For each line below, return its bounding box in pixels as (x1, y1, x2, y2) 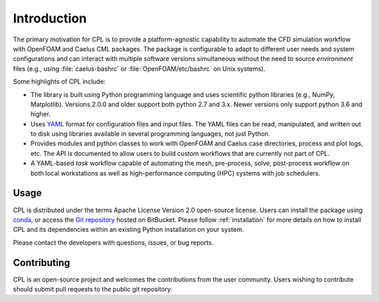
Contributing (13, 256, 70, 268)
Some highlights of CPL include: (13, 77, 106, 86)
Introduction (13, 11, 87, 26)
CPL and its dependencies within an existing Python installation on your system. (13, 225, 244, 234)
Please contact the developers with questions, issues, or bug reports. (13, 238, 214, 247)
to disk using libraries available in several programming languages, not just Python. (30, 130, 270, 138)
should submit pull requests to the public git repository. (13, 285, 173, 293)
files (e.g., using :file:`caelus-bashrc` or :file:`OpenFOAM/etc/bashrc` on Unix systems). (13, 64, 266, 73)
